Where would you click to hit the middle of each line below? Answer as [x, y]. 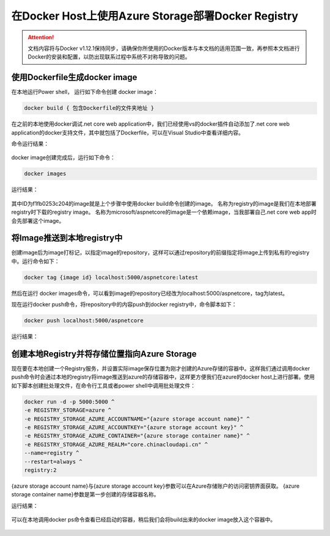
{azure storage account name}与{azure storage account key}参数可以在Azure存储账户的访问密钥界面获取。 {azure [155, 486]
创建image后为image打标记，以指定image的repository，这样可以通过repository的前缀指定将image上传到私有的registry [160, 253]
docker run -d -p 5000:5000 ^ [69, 402]
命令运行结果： [30, 143]
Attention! [41, 37]
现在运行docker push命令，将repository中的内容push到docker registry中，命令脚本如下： [124, 305]
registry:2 [40, 470]
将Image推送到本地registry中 [67, 238]
